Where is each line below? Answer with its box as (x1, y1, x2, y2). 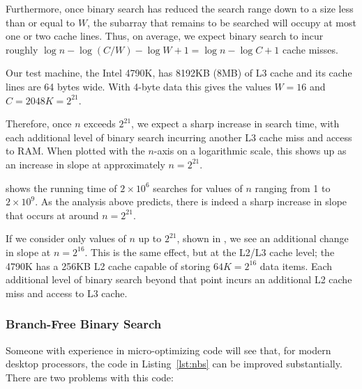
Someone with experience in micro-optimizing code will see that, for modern (6, 342, 331, 357)
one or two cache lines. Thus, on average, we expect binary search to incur (6, 29, 324, 43)
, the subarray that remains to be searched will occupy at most (87, 15, 356, 29)
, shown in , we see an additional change (176, 231, 349, 246)
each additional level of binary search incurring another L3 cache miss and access (6, 129, 352, 144)
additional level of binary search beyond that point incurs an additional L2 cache (6, 272, 352, 287)
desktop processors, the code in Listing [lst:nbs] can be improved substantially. (6, 356, 342, 371)
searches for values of (153, 180, 243, 195)
